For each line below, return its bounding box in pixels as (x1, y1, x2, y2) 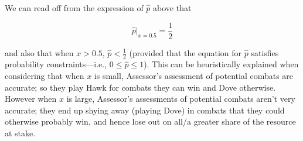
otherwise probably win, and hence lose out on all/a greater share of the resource (5, 115, 296, 128)
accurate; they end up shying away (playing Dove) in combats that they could (5, 104, 285, 116)
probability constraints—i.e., (5, 58, 107, 70)
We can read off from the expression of (5, 2, 144, 13)
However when (5, 92, 57, 105)
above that (153, 2, 192, 13)
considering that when (5, 70, 84, 82)
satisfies (251, 46, 279, 59)
